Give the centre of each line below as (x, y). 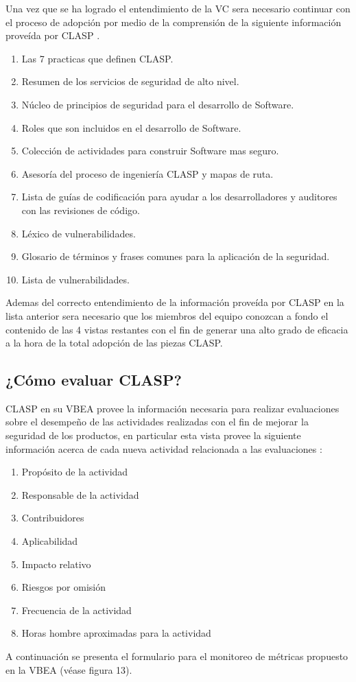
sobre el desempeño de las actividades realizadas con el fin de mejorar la (157, 422)
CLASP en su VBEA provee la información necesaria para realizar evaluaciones (173, 408)
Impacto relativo (56, 564)
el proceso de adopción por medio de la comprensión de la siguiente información (174, 22)
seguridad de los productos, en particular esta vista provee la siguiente (153, 435)
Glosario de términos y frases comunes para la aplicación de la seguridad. (176, 256)
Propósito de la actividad (75, 472)
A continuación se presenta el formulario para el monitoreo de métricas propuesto (177, 656)
